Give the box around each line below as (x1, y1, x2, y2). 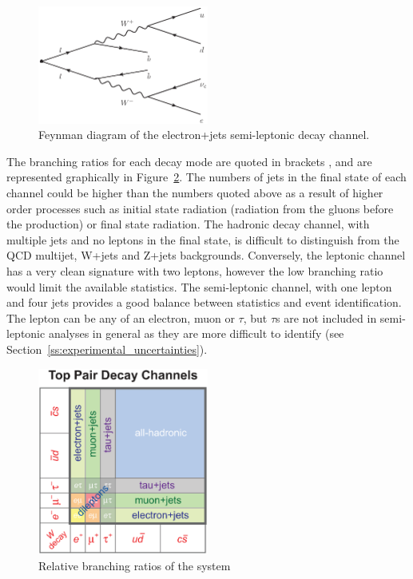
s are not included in (276, 309, 377, 326)
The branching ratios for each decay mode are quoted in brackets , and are (6, 153, 372, 169)
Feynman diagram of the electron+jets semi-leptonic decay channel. (38, 126, 370, 143)
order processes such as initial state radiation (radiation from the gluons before (6, 200, 394, 216)
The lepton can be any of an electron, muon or (6, 309, 235, 326)
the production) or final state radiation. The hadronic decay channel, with (6, 216, 370, 232)
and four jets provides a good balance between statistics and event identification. (6, 294, 402, 311)
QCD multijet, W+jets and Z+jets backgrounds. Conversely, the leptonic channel (6, 247, 406, 264)
